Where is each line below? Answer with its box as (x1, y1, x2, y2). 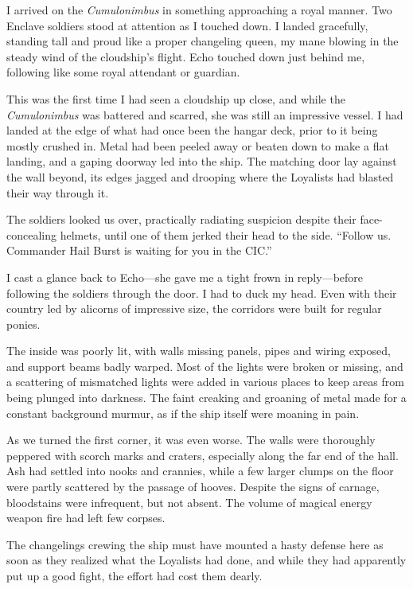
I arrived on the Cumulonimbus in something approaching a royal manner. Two (6, 2, 392, 18)
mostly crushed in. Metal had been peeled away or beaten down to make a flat (6, 137, 389, 154)
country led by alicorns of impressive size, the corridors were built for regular (6, 300, 382, 317)
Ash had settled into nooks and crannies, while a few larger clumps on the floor (6, 462, 394, 479)
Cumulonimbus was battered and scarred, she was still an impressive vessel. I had (6, 106, 403, 123)
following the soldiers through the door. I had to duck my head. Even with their (6, 284, 397, 301)
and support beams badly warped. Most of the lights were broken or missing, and (6, 357, 403, 374)
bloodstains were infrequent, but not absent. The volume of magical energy (6, 493, 372, 510)
